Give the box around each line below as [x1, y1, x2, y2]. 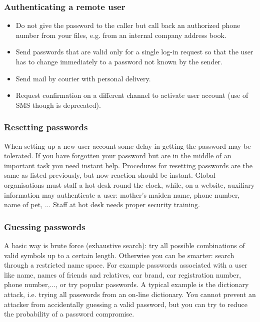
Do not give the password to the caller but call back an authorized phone [15, 20, 240, 30]
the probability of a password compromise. [4, 309, 134, 319]
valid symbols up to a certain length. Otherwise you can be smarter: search [4, 250, 234, 260]
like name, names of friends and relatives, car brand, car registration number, [4, 269, 241, 280]
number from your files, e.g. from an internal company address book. [15, 29, 226, 40]
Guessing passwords [4, 220, 85, 233]
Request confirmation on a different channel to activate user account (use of [15, 90, 248, 100]
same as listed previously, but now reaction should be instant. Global [4, 170, 215, 180]
